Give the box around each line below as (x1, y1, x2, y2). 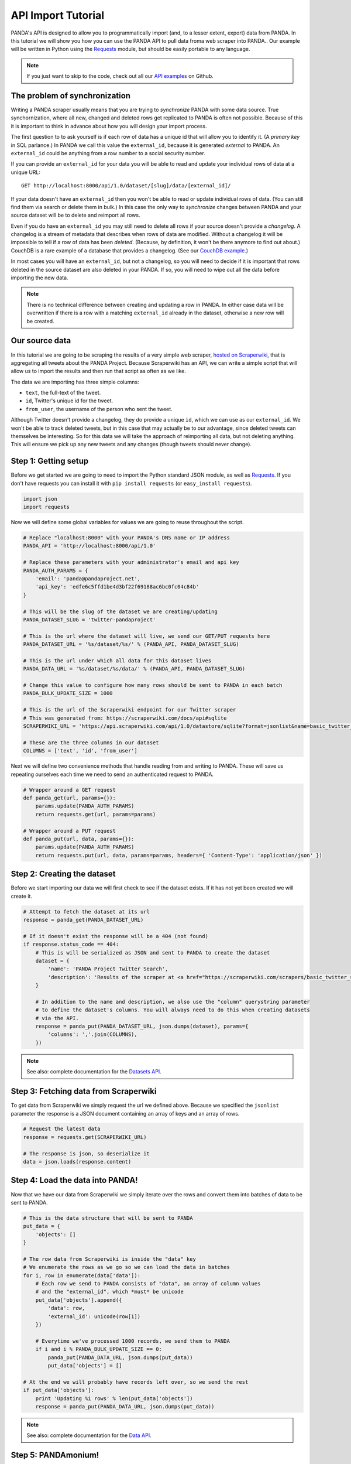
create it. (11, 892, 32, 899)
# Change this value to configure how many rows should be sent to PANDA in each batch (23, 682, 283, 689)
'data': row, (47, 1305, 85, 1312)
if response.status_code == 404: (23, 941, 119, 948)
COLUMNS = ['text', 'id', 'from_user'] (23, 747, 137, 754)
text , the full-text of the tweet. (25, 389, 101, 396)
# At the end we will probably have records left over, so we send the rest (23, 1379, 249, 1385)
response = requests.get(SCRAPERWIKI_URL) (23, 1134, 147, 1140)
